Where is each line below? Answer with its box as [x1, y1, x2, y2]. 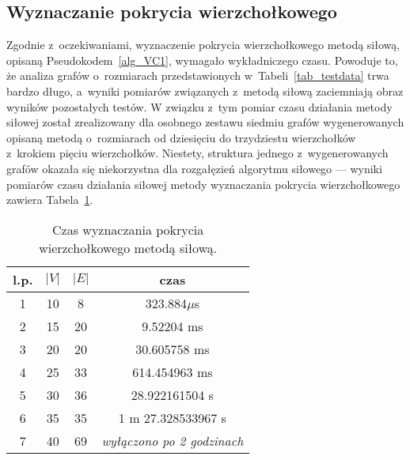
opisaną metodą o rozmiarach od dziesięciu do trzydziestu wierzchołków [6, 129, 356, 145]
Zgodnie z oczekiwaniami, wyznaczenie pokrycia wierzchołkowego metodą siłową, [6, 36, 401, 53]
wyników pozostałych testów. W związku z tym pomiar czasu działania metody [6, 98, 393, 115]
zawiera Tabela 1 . [6, 191, 93, 208]
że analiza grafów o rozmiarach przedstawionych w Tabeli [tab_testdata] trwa [6, 67, 389, 84]
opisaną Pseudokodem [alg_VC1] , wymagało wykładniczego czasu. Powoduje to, [6, 51, 398, 68]
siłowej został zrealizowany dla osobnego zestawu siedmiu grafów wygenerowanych [6, 114, 404, 130]
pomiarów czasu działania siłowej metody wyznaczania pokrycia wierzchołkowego [6, 175, 401, 192]
